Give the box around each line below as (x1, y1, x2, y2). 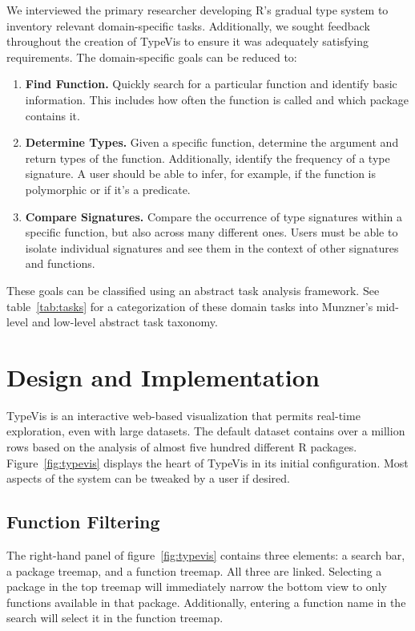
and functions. (25, 255, 95, 272)
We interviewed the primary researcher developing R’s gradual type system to (6, 2, 389, 18)
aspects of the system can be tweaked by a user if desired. (6, 470, 290, 487)
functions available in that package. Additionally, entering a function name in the (6, 593, 406, 610)
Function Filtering (6, 509, 160, 534)
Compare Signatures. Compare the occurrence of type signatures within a (25, 208, 403, 224)
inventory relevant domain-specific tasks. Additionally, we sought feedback (6, 17, 370, 34)
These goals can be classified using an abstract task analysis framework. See (6, 281, 380, 298)
